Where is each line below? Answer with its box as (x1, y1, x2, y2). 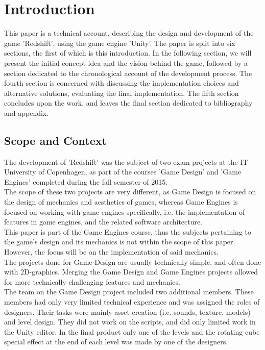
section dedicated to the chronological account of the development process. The (4, 67, 252, 78)
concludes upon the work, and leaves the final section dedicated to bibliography (4, 97, 253, 108)
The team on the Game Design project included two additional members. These (4, 286, 254, 297)
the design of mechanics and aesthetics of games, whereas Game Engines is (4, 196, 238, 207)
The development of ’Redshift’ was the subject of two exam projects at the (4, 156, 238, 167)
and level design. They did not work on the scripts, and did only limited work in (4, 316, 256, 327)
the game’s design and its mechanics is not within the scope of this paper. (4, 236, 235, 247)
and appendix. (4, 107, 49, 118)
